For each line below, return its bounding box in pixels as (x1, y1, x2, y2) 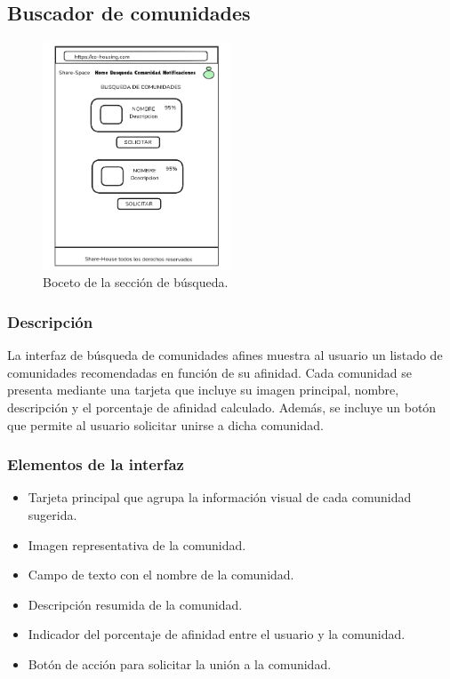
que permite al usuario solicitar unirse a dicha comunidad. (7, 415, 324, 434)
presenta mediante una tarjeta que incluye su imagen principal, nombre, (7, 380, 399, 399)
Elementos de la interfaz (7, 453, 184, 475)
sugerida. (28, 505, 77, 523)
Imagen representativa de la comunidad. (28, 535, 246, 554)
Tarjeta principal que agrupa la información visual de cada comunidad (28, 488, 412, 507)
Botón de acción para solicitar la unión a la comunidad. (28, 654, 332, 673)
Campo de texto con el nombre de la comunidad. (28, 565, 294, 584)
